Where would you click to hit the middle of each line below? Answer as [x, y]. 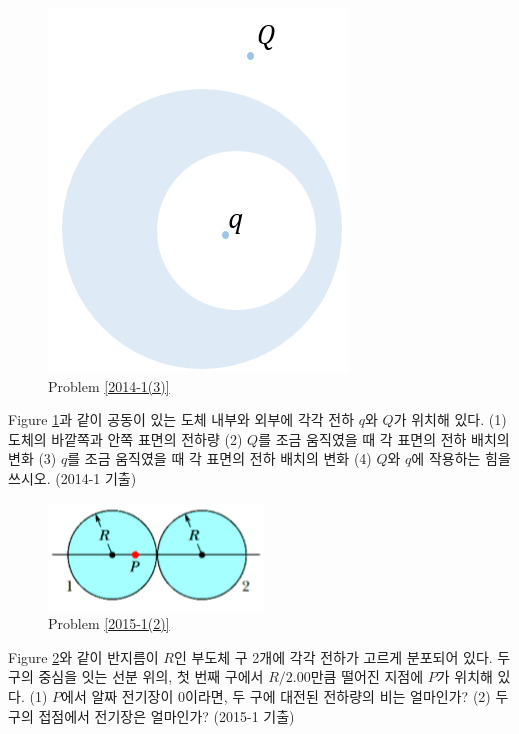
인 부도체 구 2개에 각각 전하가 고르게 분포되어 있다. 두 [342, 656]
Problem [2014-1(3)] [109, 385]
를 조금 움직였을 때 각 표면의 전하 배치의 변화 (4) [219, 458]
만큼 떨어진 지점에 [367, 676]
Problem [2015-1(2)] [109, 623]
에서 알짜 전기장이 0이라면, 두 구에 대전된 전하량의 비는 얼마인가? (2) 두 [285, 695]
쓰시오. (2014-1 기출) [72, 477]
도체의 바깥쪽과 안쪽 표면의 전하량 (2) [125, 438]
